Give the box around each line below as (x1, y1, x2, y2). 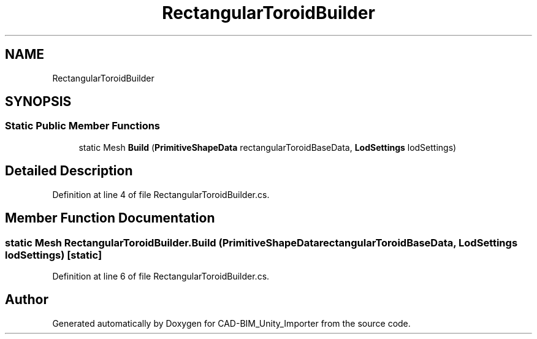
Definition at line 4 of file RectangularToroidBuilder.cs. (52, 189, 270, 200)
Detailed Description (5, 163, 133, 179)
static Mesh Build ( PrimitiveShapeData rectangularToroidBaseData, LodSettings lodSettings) (78, 142, 457, 153)
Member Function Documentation (5, 210, 215, 226)
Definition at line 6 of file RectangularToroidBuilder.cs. (52, 270, 270, 281)
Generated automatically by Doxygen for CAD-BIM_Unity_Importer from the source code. (52, 318, 411, 329)
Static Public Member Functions (5, 120, 161, 132)
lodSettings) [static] (5, 248, 102, 261)
